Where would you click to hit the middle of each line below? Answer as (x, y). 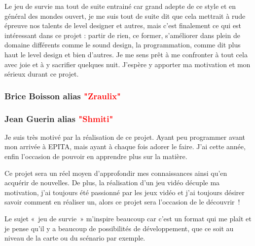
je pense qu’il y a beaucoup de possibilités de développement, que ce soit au (119, 228)
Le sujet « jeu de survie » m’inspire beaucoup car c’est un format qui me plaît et (128, 218)
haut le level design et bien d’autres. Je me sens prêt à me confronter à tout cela (126, 54)
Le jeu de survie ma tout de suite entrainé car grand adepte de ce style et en (120, 6)
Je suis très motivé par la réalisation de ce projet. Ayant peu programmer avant (125, 137)
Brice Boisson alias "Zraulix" (63, 96)
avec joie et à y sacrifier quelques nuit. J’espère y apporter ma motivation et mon (127, 64)
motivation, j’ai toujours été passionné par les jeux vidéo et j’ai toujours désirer (125, 192)
